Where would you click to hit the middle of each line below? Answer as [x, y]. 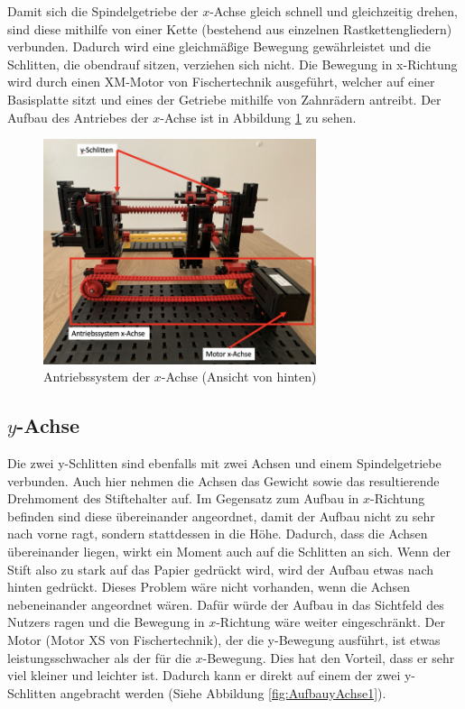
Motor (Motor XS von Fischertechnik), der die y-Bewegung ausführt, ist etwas [224, 639]
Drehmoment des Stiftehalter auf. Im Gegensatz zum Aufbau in [183, 498]
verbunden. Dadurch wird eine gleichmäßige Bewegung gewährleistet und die [219, 46]
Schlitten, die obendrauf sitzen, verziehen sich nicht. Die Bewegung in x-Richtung [232, 64]
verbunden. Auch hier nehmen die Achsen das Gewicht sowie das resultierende [223, 480]
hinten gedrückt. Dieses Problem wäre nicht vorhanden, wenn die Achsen [209, 587]
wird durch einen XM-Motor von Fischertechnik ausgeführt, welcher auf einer [221, 82]
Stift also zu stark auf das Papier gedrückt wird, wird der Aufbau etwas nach [221, 569]
